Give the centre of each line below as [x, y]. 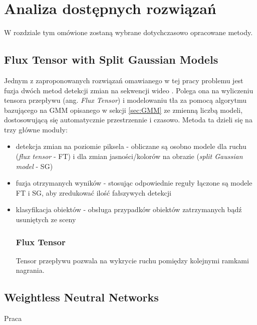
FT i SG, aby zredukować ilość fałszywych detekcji [93, 192]
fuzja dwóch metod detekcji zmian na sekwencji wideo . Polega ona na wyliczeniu [129, 90]
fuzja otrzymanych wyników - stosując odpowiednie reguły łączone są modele [134, 183]
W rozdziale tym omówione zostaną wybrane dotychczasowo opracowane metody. [128, 32]
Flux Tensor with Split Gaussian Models [111, 59]
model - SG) [34, 166]
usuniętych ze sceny [46, 219]
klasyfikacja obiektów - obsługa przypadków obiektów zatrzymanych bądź [129, 209]
